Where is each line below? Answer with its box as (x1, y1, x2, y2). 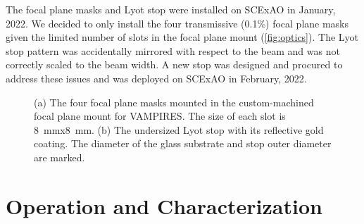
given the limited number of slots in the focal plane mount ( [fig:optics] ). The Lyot (6, 30, 358, 44)
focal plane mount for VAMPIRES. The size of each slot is (34, 108, 286, 123)
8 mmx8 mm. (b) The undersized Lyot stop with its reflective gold (34, 122, 324, 137)
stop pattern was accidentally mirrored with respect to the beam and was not (6, 43, 340, 58)
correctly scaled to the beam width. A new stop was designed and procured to (6, 57, 343, 72)
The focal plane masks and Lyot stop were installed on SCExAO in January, (6, 2, 336, 16)
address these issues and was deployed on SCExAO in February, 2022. (6, 70, 307, 85)
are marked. (34, 149, 85, 164)
